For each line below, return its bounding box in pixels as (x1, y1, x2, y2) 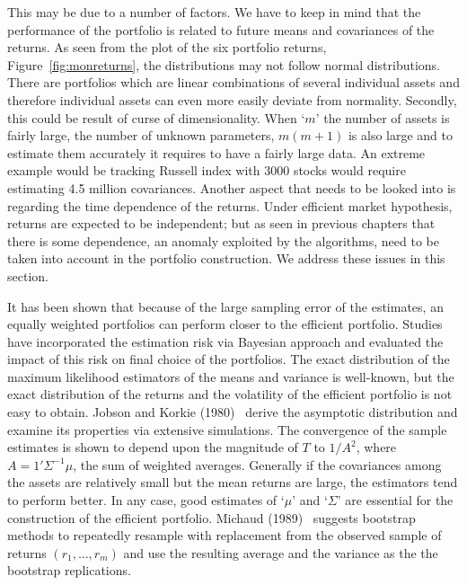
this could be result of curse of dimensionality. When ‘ (7, 108, 305, 127)
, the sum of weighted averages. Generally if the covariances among (73, 455, 442, 474)
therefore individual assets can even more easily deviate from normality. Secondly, (7, 90, 457, 109)
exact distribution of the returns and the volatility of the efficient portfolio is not (7, 385, 453, 403)
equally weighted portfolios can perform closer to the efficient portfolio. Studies (7, 315, 443, 333)
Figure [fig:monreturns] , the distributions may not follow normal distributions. (7, 55, 440, 74)
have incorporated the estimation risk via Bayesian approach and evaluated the (7, 332, 444, 350)
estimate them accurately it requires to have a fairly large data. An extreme (7, 143, 426, 162)
